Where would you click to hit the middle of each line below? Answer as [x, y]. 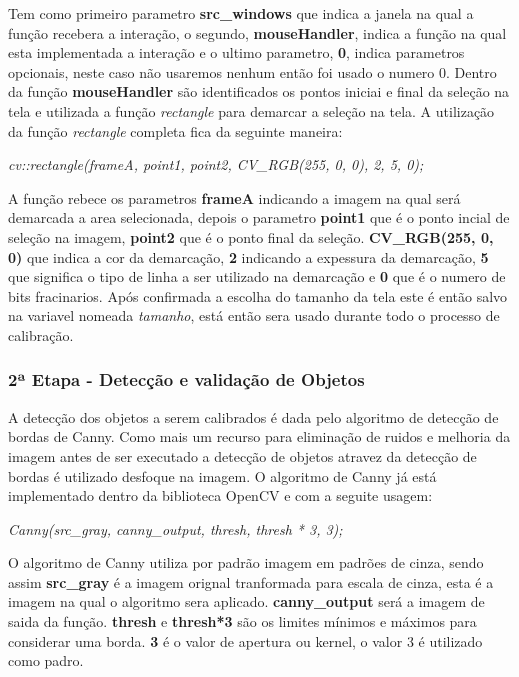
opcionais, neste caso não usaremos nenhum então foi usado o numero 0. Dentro [252, 71]
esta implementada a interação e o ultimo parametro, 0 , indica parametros [236, 52]
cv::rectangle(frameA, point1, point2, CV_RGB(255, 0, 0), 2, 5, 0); [216, 164]
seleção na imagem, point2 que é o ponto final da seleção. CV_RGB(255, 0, [251, 236]
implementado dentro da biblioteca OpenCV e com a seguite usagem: [220, 495]
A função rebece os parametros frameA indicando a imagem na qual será [234, 197]
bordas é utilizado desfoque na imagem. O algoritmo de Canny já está [222, 475]
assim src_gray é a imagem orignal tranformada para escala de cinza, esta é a [251, 581]
